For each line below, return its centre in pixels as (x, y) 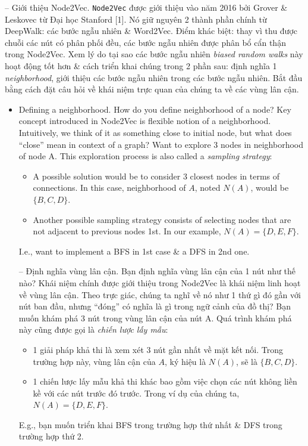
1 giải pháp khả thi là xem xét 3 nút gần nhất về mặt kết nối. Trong (158, 349)
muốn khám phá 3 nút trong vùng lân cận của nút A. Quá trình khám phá (155, 318)
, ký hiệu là (185, 361)
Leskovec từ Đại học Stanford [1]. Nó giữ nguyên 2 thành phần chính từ (136, 19)
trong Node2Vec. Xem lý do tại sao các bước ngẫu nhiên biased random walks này (154, 54)
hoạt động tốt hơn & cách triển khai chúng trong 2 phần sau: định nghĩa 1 (141, 66)
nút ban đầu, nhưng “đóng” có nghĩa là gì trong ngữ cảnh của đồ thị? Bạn (155, 306)
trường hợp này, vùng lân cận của (94, 361)
